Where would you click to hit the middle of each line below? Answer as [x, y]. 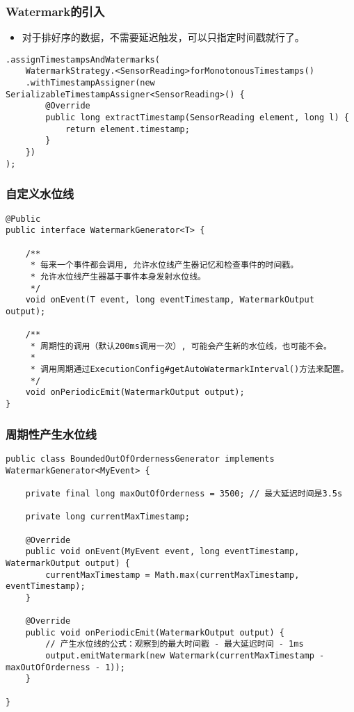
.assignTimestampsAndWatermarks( [83, 59]
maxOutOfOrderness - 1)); [65, 667]
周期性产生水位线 [51, 434]
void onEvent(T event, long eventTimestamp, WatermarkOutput [170, 300]
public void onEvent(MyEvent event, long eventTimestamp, [162, 552]
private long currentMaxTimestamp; [107, 517]
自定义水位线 [40, 194]
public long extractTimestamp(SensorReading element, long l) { [197, 118]
